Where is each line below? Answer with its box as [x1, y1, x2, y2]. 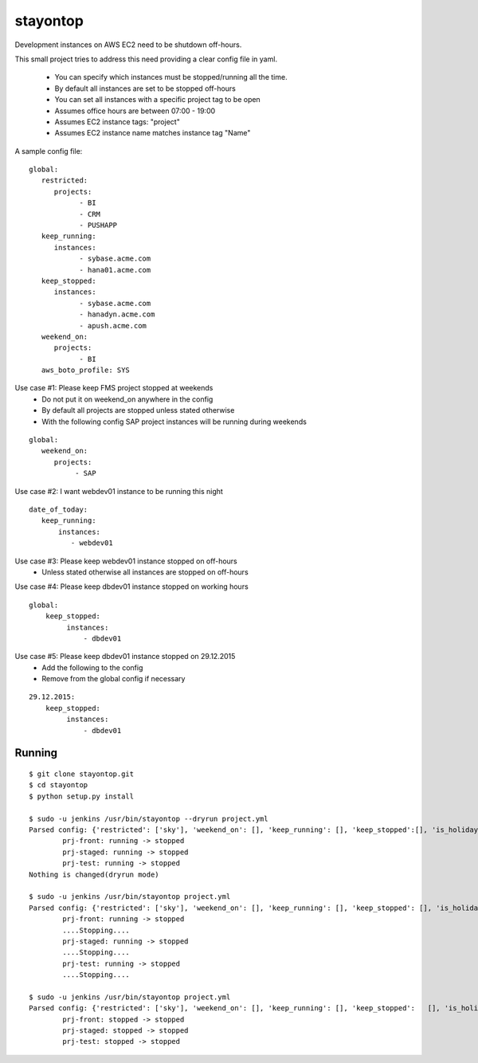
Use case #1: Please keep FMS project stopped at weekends [14, 383, 214, 393]
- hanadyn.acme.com [79, 310, 155, 319]
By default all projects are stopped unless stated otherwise [41, 406, 235, 415]
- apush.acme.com [79, 321, 147, 330]
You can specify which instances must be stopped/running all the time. [54, 73, 288, 82]
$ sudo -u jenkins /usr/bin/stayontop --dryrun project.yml [29, 814, 268, 823]
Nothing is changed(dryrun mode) [29, 869, 159, 879]
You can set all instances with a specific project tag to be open [54, 95, 261, 104]
